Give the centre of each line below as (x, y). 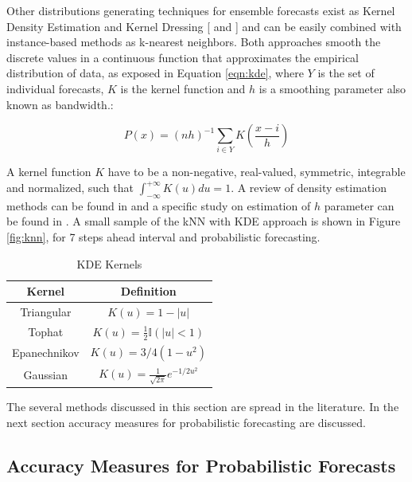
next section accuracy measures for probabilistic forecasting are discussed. (186, 423)
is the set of (346, 73)
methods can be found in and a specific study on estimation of (159, 205)
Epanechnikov (46, 353)
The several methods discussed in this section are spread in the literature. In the (203, 407)
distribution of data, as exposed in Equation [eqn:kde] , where (155, 73)
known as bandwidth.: (60, 104)
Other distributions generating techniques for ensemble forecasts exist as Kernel (201, 10)
